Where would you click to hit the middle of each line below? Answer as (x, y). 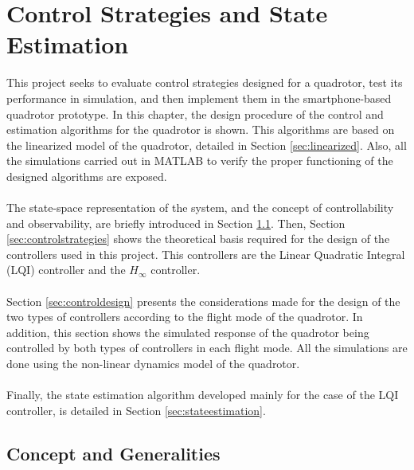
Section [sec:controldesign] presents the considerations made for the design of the (203, 301)
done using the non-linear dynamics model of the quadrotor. (153, 363)
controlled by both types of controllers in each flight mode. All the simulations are (207, 348)
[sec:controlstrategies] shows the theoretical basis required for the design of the (198, 239)
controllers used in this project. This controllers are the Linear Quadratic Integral (206, 254)
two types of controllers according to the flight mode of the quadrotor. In (185, 317)
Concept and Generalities (113, 453)
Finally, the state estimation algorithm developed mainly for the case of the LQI (203, 395)
